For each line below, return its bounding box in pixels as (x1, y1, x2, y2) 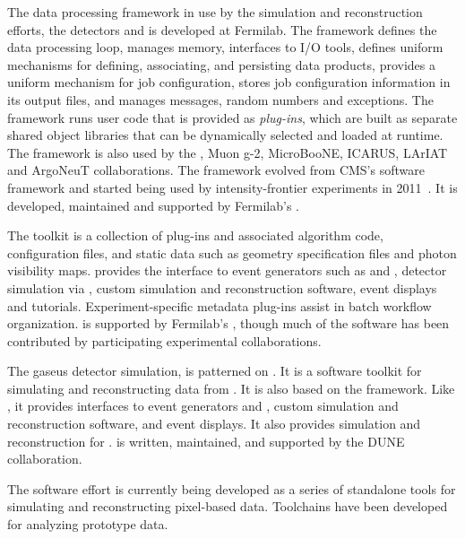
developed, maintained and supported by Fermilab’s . (7, 196, 299, 214)
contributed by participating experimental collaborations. (7, 331, 322, 350)
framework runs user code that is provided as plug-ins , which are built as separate (7, 108, 458, 126)
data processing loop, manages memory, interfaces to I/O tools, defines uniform (7, 38, 443, 57)
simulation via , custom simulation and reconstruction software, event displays (7, 278, 437, 297)
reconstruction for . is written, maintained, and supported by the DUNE (7, 431, 405, 450)
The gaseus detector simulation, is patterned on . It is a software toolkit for (7, 361, 422, 380)
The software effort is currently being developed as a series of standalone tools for (7, 479, 456, 498)
